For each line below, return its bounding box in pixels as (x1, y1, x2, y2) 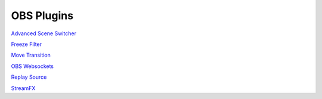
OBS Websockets (11, 63, 54, 70)
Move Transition (11, 51, 51, 59)
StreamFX (11, 84, 36, 92)
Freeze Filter (11, 41, 42, 48)
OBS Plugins (11, 9, 74, 22)
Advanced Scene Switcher (11, 30, 77, 37)
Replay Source (11, 73, 47, 81)
